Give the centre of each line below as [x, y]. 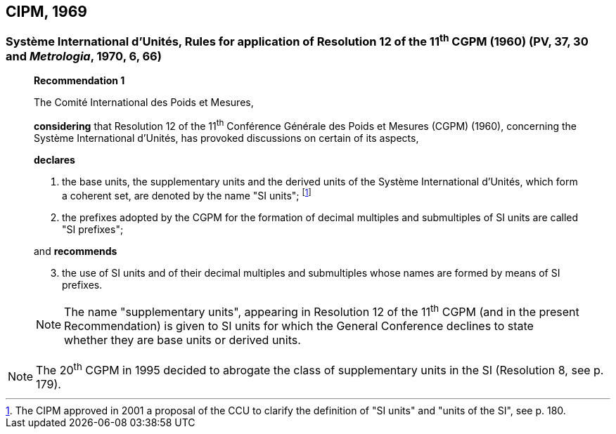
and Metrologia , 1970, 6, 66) [84, 56]
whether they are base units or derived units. [182, 340]
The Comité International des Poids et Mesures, [144, 103]
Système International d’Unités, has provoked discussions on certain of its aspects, [226, 138]
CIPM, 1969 [46, 12]
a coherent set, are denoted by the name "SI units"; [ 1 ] [187, 194]
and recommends [76, 251]
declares [54, 159]
